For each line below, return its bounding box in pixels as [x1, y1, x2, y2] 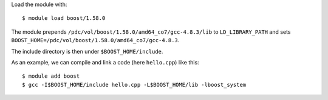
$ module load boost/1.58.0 [22, 15, 106, 22]
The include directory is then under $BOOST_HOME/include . [11, 48, 163, 55]
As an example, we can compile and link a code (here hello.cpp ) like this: [11, 58, 200, 66]
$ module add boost [22, 73, 80, 80]
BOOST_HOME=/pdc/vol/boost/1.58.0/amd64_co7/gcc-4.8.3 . [11, 37, 180, 44]
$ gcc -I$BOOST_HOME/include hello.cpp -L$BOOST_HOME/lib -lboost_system [22, 81, 247, 88]
